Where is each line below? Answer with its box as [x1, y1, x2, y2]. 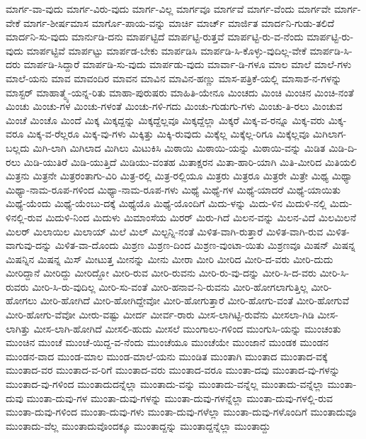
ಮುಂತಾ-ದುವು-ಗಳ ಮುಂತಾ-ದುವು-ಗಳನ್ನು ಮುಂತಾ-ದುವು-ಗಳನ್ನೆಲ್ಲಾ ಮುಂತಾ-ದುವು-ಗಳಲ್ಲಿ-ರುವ [26, 390, 333, 405]
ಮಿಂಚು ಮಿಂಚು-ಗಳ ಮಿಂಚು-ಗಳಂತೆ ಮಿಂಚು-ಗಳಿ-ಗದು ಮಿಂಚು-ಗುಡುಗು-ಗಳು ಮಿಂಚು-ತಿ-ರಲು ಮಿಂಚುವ [6, 99, 343, 113]
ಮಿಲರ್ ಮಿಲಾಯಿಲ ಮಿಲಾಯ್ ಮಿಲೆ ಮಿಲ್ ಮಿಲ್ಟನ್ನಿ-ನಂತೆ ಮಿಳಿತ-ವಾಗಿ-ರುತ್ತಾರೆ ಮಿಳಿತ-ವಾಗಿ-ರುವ [6, 223, 324, 238]
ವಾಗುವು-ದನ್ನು [6, 238, 52, 252]
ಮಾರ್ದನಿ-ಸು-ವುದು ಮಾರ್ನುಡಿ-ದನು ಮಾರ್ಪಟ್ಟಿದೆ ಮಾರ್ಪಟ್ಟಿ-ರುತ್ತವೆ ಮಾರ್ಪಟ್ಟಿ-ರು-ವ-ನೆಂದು [6, 29, 304, 44]
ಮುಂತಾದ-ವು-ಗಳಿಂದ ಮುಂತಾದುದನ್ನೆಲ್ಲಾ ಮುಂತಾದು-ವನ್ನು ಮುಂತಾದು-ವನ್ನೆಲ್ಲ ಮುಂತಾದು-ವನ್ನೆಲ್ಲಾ [6, 377, 324, 391]
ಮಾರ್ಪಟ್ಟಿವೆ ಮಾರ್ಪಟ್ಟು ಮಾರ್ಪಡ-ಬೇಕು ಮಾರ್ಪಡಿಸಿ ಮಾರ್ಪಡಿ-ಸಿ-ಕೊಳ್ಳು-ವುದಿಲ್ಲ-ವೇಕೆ [26, 43, 307, 57]
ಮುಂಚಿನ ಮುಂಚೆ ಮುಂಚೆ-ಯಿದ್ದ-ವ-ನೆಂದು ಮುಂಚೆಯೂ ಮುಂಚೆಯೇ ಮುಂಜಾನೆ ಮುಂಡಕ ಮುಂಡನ [6, 335, 329, 350]
